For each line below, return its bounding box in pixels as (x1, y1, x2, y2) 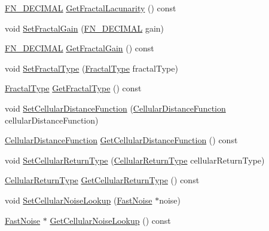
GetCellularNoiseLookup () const (50, 214, 171, 226)
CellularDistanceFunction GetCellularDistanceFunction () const (5, 134, 238, 146)
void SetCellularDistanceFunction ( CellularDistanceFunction (5, 101, 226, 114)
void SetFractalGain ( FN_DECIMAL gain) (5, 21, 164, 34)
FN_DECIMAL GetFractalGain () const (5, 42, 154, 54)
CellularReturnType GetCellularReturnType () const (5, 174, 200, 186)
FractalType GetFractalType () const (5, 82, 142, 94)
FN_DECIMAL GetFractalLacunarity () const (5, 2, 176, 14)
